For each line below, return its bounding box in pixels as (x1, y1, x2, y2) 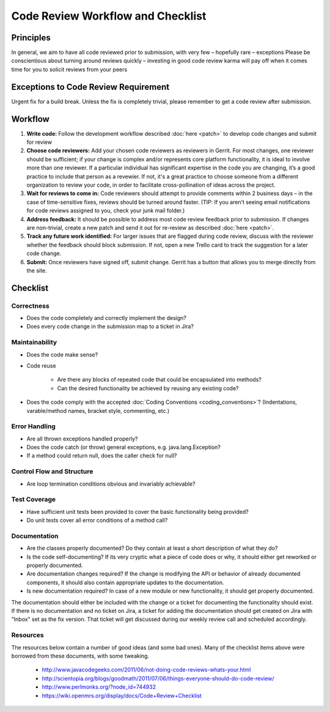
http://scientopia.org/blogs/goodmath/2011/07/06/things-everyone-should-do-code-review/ (42, 675, 274, 682)
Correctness (11, 302, 50, 310)
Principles (11, 32, 51, 43)
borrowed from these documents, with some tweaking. (11, 652, 150, 659)
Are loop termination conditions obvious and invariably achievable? (26, 480, 196, 488)
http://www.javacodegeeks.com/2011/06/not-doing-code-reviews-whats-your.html (42, 666, 251, 673)
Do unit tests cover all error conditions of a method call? (26, 517, 168, 524)
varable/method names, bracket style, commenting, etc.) (26, 407, 170, 414)
